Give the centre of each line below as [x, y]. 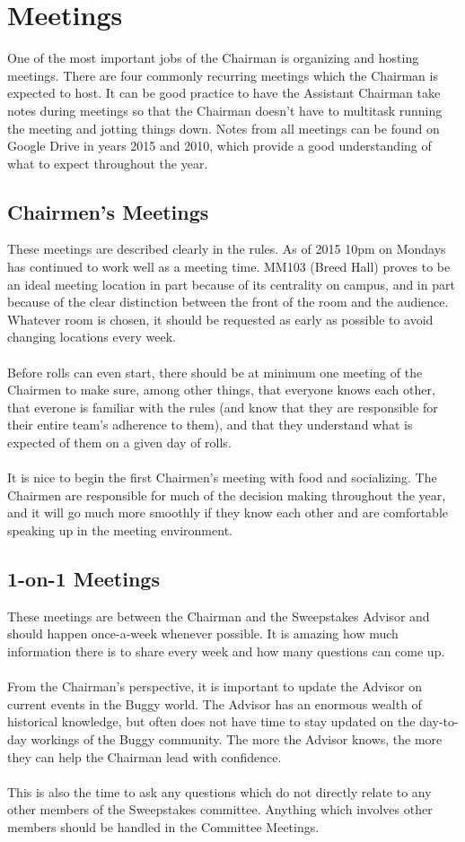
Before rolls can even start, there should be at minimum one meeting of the [215, 372]
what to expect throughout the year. [108, 163]
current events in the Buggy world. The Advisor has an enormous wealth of [215, 703]
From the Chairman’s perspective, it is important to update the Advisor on [215, 686]
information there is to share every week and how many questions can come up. [226, 651]
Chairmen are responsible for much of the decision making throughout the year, [227, 495]
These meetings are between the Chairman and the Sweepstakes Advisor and [219, 616]
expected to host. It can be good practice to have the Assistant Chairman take [224, 93]
